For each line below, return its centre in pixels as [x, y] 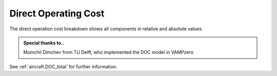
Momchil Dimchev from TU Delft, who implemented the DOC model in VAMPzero [108, 52]
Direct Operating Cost [57, 13]
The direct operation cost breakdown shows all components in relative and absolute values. [106, 29]
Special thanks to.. [44, 43]
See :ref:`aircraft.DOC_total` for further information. [63, 66]
